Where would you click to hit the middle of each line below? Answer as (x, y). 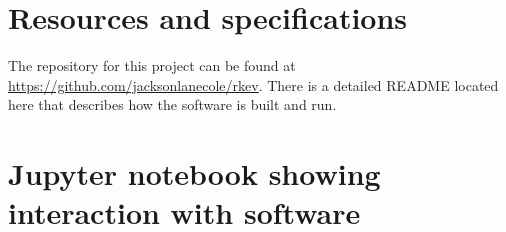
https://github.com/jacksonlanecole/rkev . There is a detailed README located (253, 84)
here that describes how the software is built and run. (172, 104)
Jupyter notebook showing (194, 173)
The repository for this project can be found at (152, 65)
